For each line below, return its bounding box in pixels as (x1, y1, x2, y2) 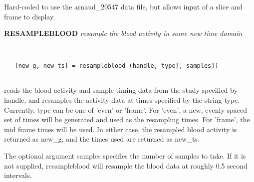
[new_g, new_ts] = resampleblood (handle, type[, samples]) (14, 62, 219, 70)
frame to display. (4, 11, 55, 21)
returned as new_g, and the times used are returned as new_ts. (4, 134, 200, 144)
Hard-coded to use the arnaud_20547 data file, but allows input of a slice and (4, 1, 243, 11)
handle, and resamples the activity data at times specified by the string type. (4, 95, 240, 105)
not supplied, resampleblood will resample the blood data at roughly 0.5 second (4, 160, 248, 171)
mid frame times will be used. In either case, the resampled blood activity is (4, 124, 237, 134)
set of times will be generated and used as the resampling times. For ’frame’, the (4, 114, 250, 125)
